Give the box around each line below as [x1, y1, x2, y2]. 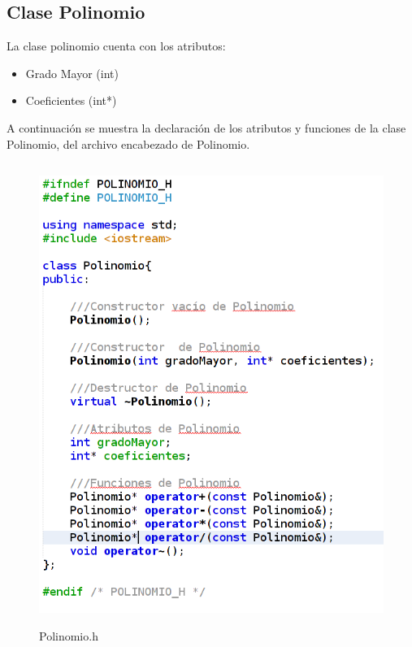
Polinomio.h [39, 627, 98, 644]
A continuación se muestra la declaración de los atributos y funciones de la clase [7, 119, 406, 136]
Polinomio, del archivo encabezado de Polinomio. [7, 135, 250, 152]
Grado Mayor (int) [25, 64, 119, 81]
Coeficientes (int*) [25, 92, 117, 109]
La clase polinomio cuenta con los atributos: [7, 37, 226, 54]
